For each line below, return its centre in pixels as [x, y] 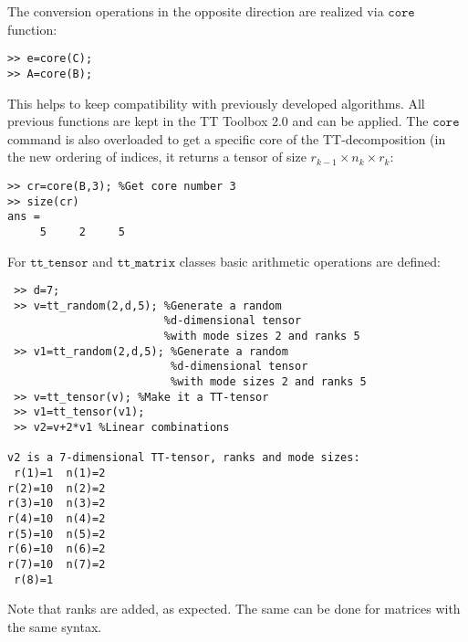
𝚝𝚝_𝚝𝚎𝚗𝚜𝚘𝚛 [59, 263]
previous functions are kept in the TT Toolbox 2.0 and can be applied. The [218, 121]
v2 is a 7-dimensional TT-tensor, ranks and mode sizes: [184, 458]
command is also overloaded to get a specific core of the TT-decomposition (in [227, 138]
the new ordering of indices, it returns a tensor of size [157, 157]
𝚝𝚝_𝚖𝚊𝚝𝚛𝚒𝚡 [146, 263]
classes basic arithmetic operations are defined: [310, 261]
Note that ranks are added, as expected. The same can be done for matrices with [234, 609]
